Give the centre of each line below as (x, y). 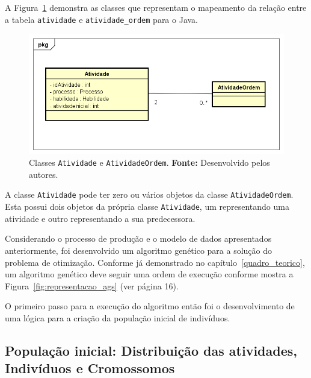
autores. (44, 174)
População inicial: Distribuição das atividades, (151, 350)
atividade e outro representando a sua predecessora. (100, 218)
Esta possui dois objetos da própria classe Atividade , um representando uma (147, 206)
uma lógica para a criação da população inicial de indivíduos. (118, 317)
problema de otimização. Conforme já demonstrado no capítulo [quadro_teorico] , (155, 262)
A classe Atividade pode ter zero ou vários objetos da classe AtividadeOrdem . (149, 194)
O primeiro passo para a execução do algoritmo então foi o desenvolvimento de (150, 306)
